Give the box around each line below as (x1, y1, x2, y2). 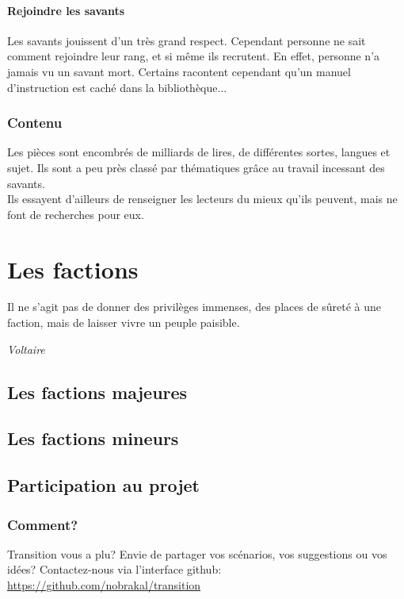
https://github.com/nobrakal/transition (7, 577, 201, 593)
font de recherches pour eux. (7, 205, 144, 222)
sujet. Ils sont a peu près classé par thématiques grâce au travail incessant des (7, 159, 385, 175)
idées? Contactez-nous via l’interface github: (7, 561, 222, 578)
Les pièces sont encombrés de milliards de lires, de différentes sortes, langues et (7, 144, 391, 160)
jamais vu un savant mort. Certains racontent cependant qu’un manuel (7, 63, 351, 79)
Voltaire (7, 340, 45, 357)
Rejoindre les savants (7, 2, 124, 18)
